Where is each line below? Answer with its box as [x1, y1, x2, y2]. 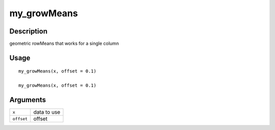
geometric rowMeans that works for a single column [9, 41, 119, 47]
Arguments [9, 95, 46, 104]
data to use [33, 109, 61, 116]
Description [9, 27, 48, 36]
